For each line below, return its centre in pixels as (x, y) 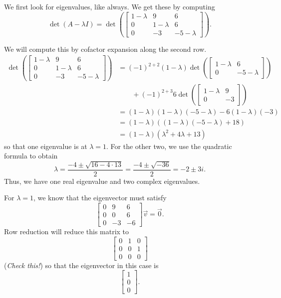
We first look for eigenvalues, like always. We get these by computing (110, 6)
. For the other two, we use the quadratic (169, 146)
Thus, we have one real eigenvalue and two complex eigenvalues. (102, 181)
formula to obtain (31, 156)
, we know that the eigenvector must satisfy (100, 198)
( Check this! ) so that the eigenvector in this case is (81, 265)
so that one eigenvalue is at (46, 146)
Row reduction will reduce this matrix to (67, 231)
